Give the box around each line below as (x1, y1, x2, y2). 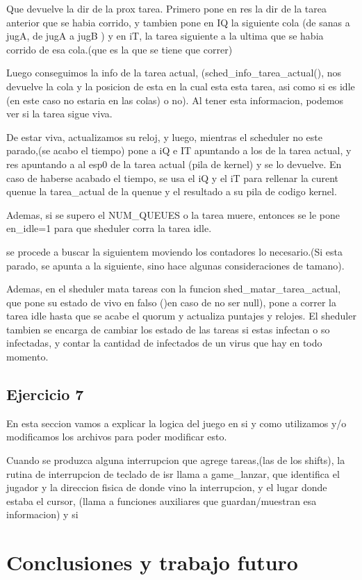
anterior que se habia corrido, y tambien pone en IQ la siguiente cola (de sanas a (6, 15, 350, 29)
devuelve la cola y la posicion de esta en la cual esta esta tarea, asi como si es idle (6, 78, 355, 93)
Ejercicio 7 (6, 383, 84, 405)
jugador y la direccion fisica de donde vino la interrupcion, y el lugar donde (6, 480, 327, 495)
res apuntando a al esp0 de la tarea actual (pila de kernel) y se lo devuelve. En (6, 156, 342, 171)
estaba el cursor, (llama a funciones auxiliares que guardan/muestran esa (6, 493, 317, 508)
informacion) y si (6, 507, 79, 522)
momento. (6, 349, 49, 364)
